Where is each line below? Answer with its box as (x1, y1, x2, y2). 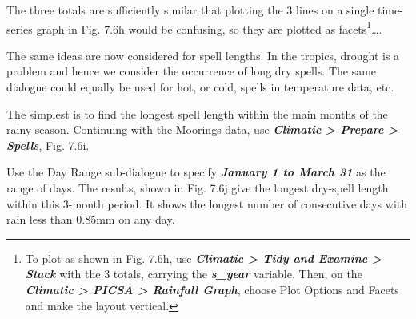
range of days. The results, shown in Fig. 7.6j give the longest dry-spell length (6, 180, 389, 196)
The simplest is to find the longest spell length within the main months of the (6, 105, 388, 122)
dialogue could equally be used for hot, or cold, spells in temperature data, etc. (6, 79, 394, 95)
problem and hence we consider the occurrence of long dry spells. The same (6, 63, 377, 79)
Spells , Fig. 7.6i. (6, 136, 90, 153)
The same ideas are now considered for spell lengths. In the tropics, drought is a (6, 46, 400, 63)
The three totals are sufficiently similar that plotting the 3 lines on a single (6, 2, 374, 18)
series (6, 20, 33, 37)
